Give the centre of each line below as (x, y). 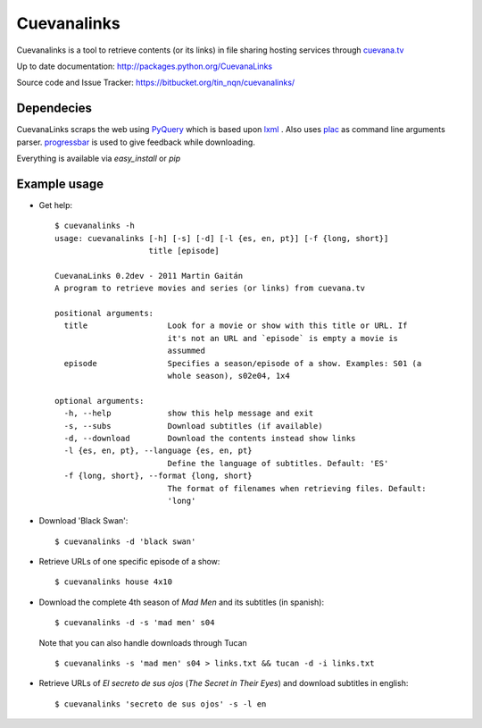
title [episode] (184, 251)
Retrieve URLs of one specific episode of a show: (129, 562)
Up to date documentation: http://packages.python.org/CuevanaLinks (144, 66)
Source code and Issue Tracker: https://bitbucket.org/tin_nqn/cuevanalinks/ (156, 83)
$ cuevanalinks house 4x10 (114, 582)
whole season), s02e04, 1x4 (229, 376)
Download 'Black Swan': (83, 521)
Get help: (56, 205)
